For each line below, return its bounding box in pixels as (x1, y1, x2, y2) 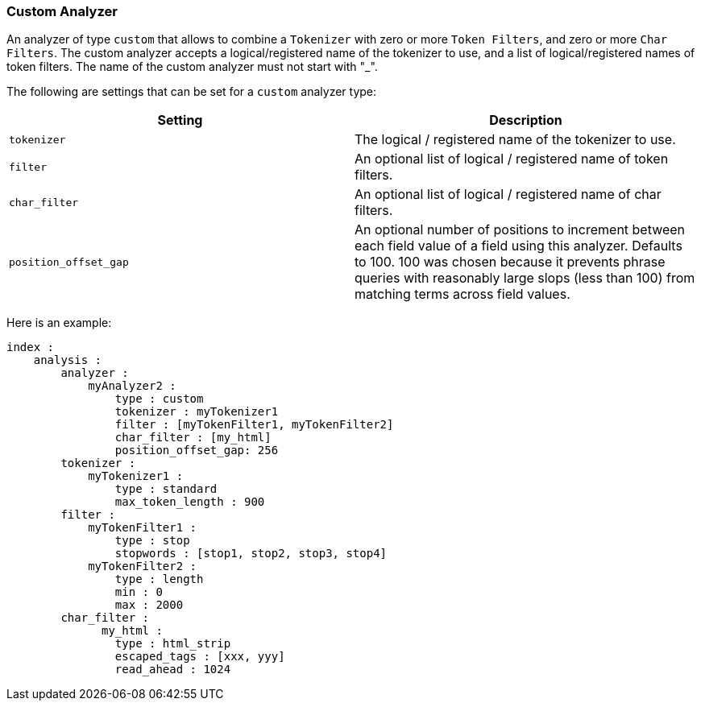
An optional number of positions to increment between (355, 221, 686, 238)
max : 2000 (114, 598, 184, 612)
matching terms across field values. (355, 286, 570, 303)
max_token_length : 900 (114, 495, 265, 509)
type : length (114, 573, 204, 586)
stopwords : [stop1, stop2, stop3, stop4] (114, 547, 388, 560)
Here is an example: (6, 316, 112, 330)
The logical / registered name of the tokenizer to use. (355, 131, 676, 148)
